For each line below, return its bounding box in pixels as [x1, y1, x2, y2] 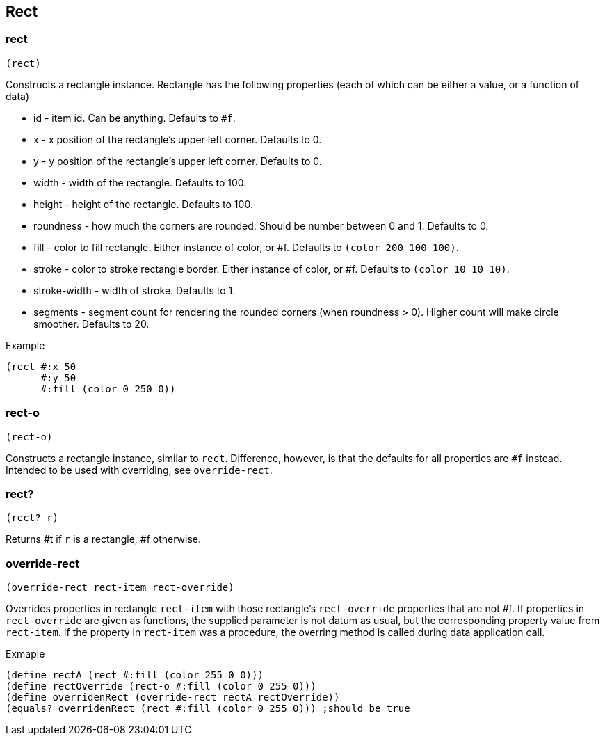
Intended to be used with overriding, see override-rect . [6, 463, 273, 476]
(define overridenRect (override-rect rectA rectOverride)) [6, 692, 340, 703]
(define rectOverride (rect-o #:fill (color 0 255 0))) [6, 680, 316, 692]
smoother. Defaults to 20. [33, 317, 150, 330]
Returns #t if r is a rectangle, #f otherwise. [6, 533, 202, 545]
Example [6, 339, 45, 351]
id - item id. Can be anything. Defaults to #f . [33, 111, 236, 124]
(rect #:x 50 [6, 360, 76, 372]
